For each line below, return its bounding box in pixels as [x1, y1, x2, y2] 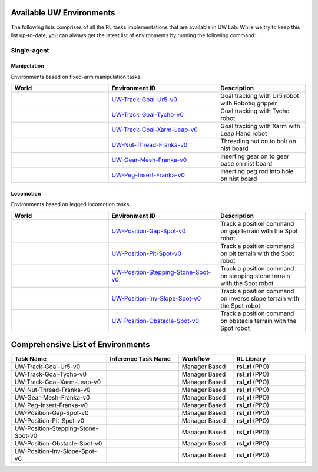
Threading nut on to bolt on [220, 137, 297, 146]
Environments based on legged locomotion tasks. [11, 201, 131, 208]
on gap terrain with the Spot [220, 227, 298, 235]
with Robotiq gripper [220, 99, 277, 107]
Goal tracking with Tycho [220, 107, 290, 115]
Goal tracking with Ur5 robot [220, 92, 299, 100]
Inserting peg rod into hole [220, 167, 294, 176]
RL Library [236, 355, 266, 363]
